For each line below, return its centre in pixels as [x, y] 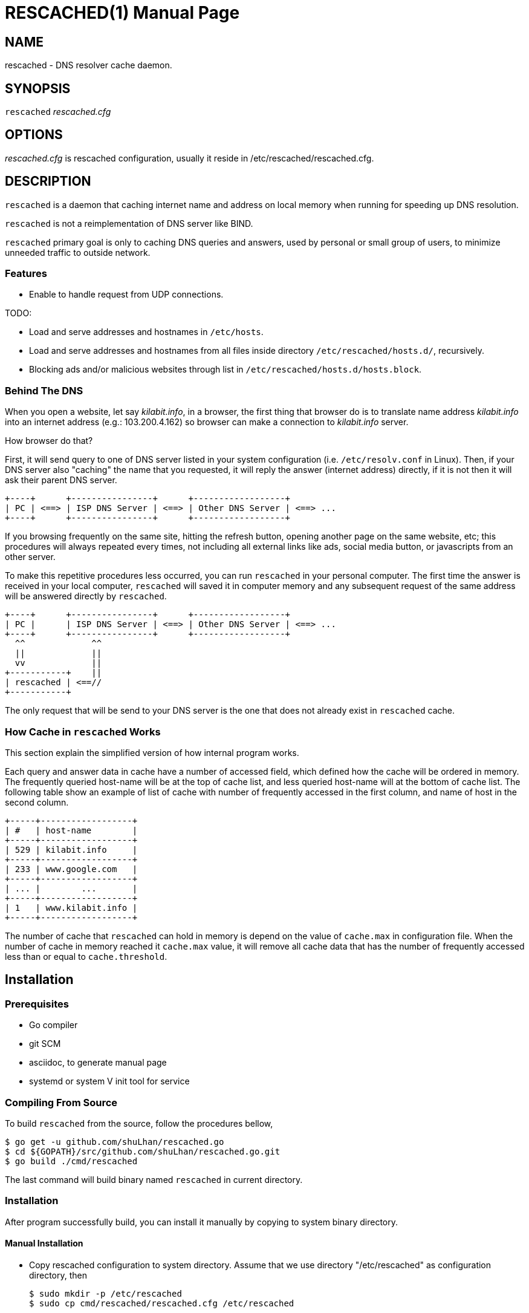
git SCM [45, 1044]
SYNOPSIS [38, 88]
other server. [30, 557]
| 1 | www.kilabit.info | [71, 907]
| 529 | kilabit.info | [71, 849]
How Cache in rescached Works [83, 731]
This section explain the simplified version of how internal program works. [152, 752]
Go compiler [54, 1025]
